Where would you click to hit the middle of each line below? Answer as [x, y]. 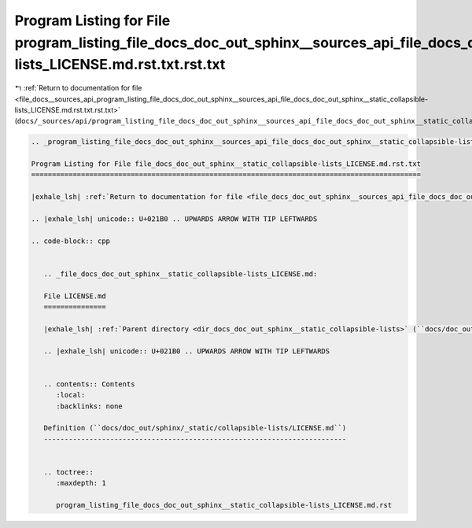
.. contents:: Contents [89, 384]
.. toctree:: [69, 473]
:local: [71, 395]
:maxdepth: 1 [81, 483]
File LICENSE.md [75, 296]
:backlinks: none [90, 406]
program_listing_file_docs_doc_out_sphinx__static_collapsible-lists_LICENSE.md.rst [224, 505]
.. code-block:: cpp [70, 241]
